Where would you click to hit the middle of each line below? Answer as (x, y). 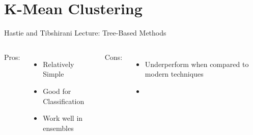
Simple (53, 74)
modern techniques (174, 74)
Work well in (63, 118)
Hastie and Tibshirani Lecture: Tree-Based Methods (85, 33)
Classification (64, 101)
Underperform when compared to (197, 64)
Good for (57, 91)
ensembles (58, 128)
